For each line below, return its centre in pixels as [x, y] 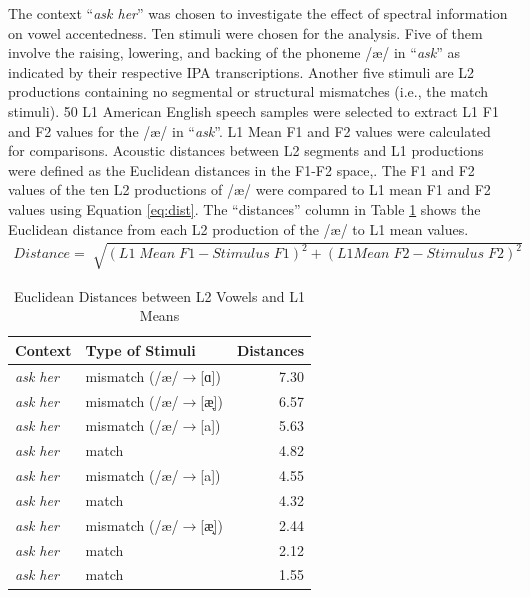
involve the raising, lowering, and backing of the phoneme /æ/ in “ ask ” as [234, 52]
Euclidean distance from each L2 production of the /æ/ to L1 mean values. [238, 228]
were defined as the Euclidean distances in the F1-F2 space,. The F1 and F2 [241, 169]
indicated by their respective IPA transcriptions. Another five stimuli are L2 [241, 71]
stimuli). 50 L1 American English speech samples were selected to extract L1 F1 [253, 110]
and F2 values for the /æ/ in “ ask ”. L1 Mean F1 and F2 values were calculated [249, 130]
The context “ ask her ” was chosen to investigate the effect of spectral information [258, 13]
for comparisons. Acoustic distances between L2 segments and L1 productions [246, 150]
